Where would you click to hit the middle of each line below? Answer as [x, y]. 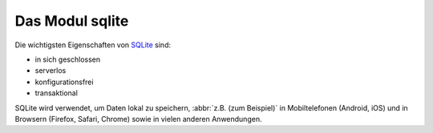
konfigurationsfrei [64, 82]
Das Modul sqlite [72, 21]
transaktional [56, 93]
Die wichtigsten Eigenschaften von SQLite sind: [93, 45]
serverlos [51, 71]
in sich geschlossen [68, 59]
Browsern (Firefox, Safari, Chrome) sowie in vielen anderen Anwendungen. [138, 119]
